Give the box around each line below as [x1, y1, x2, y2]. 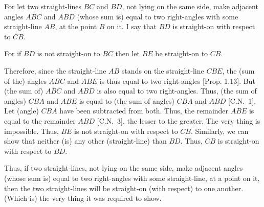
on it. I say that [107, 21, 157, 32]
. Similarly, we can [190, 125, 249, 136]
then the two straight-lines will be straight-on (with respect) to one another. [4, 182, 244, 193]
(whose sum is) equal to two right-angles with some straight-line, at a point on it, [4, 172, 260, 183]
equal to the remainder [4, 115, 76, 126]
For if [4, 48, 21, 59]
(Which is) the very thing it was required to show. [4, 193, 162, 203]
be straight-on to [155, 48, 208, 59]
